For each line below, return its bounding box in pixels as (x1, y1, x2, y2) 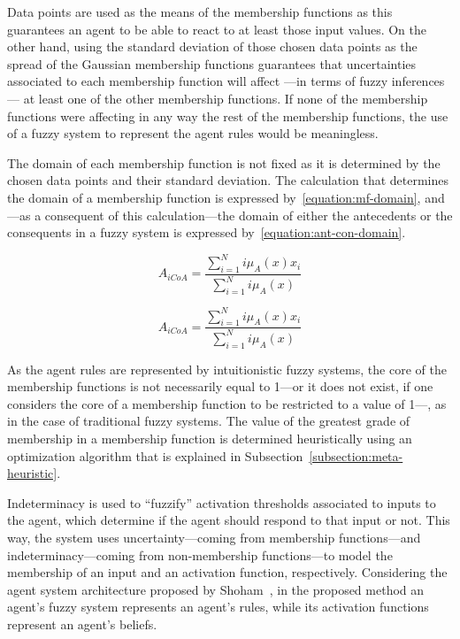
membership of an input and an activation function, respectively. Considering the (7, 563, 448, 581)
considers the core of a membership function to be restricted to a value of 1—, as (7, 394, 447, 412)
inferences (391, 72, 445, 90)
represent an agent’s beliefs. (7, 614, 157, 633)
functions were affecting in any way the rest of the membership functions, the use (7, 106, 448, 125)
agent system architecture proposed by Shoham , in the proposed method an (7, 580, 425, 598)
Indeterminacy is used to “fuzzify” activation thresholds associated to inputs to (7, 493, 436, 512)
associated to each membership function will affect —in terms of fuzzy (7, 72, 388, 90)
